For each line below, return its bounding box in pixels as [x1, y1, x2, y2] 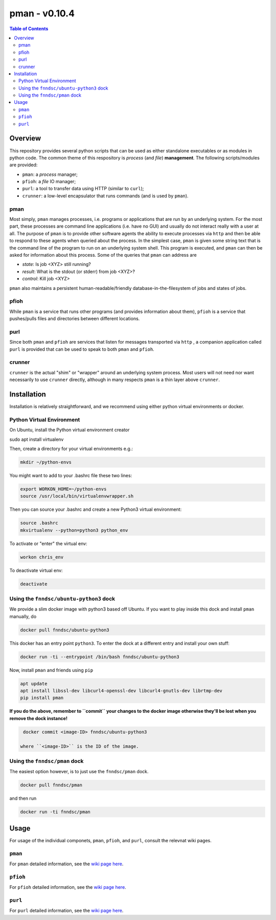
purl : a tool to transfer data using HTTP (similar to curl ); [22, 186, 144, 192]
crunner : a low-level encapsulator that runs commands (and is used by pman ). [22, 192, 189, 199]
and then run [9, 795, 37, 801]
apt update [20, 681, 48, 686]
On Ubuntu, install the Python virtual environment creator [9, 427, 130, 433]
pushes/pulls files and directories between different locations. [9, 316, 140, 322]
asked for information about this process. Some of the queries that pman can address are [9, 252, 197, 258]
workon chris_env [20, 554, 64, 560]
